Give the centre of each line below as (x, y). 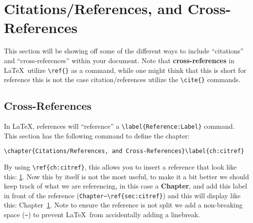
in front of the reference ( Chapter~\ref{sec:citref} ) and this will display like (122, 195)
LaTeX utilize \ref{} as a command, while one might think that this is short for (125, 70)
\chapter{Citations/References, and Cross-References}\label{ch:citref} (124, 151)
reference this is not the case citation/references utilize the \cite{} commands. (122, 79)
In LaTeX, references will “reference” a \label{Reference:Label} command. (119, 126)
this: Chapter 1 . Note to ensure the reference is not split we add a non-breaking (123, 205)
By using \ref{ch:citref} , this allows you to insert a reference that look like (120, 166)
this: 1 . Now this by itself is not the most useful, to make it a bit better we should (126, 176)
